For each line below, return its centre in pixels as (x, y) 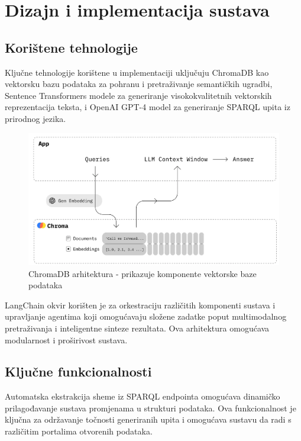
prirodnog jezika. (35, 118)
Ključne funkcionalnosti (78, 371)
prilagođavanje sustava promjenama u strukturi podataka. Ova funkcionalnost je (150, 408)
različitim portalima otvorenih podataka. (79, 431)
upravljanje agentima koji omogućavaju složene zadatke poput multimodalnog (146, 316)
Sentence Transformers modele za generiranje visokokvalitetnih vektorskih (138, 95)
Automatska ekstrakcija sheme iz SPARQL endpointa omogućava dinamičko (143, 396)
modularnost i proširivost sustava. (66, 339)
